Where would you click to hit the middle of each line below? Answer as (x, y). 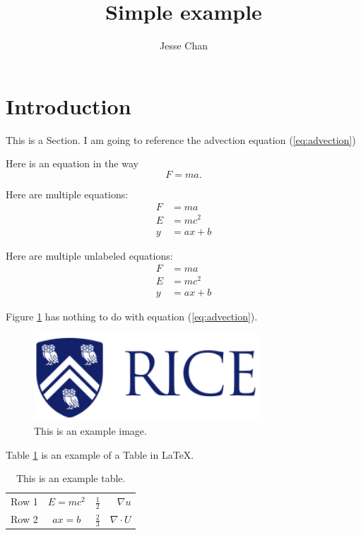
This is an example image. (90, 431)
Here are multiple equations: (67, 194)
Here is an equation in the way (72, 163)
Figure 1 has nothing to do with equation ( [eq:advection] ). (132, 317)
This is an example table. (71, 478)
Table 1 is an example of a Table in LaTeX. (100, 454)
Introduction (69, 106)
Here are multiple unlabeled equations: (89, 255)
